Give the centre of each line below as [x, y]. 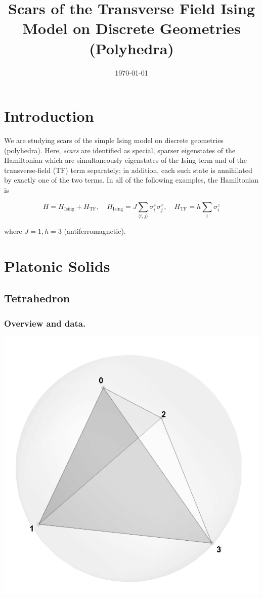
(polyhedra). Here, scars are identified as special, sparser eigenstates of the [120, 150]
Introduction [49, 116]
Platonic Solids [57, 266]
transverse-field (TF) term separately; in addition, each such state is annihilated [128, 170]
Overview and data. [45, 323]
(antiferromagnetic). [95, 231]
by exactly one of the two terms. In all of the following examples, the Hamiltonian [131, 180]
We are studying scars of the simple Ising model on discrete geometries [114, 140]
